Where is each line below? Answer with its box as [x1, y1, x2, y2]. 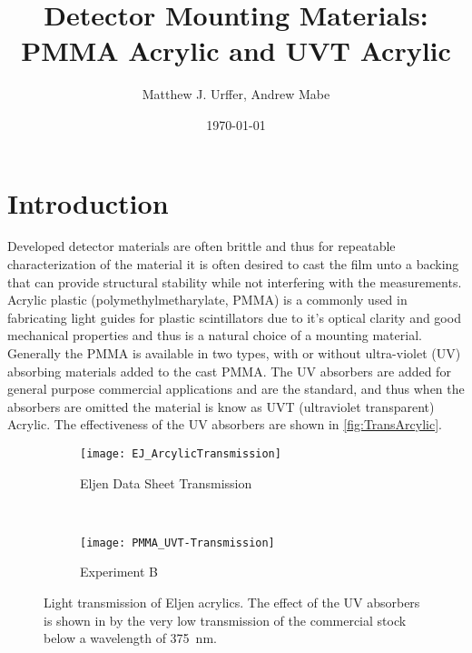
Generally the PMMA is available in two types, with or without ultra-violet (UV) [7, 344, 461, 362]
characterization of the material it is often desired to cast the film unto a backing [7, 255, 459, 274]
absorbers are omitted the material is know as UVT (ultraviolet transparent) [7, 397, 435, 416]
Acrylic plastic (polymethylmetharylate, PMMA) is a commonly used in [7, 290, 408, 309]
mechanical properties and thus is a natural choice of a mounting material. [7, 326, 422, 345]
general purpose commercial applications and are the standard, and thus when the [7, 379, 465, 398]
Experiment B [80, 562, 158, 581]
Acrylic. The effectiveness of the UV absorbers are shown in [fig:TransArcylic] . [7, 415, 443, 434]
